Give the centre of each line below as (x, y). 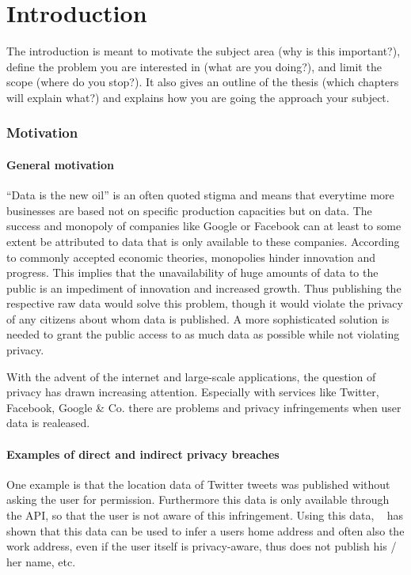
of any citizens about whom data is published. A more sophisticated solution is (198, 318)
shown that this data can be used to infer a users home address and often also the (205, 530)
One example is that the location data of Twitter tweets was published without (198, 484)
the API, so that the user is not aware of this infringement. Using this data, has (205, 515)
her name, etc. (41, 561)
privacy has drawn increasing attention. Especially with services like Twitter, (193, 392)
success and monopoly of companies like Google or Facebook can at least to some (204, 226)
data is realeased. (48, 423)
